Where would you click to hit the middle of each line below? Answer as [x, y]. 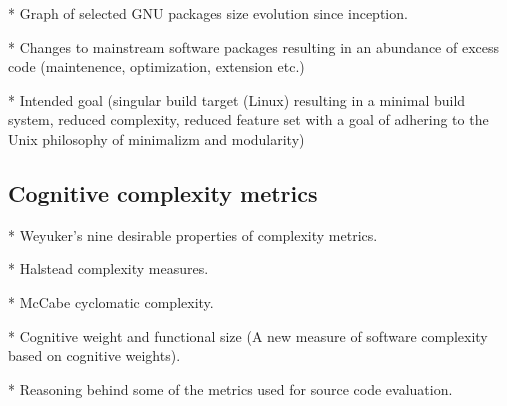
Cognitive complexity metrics [163, 192]
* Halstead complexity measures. [108, 268]
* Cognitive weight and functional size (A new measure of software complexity [248, 335]
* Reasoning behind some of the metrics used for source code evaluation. [230, 388]
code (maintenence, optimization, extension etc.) [156, 66]
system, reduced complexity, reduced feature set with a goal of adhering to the [248, 119]
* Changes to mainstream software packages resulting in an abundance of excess [253, 46]
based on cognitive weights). [94, 355]
